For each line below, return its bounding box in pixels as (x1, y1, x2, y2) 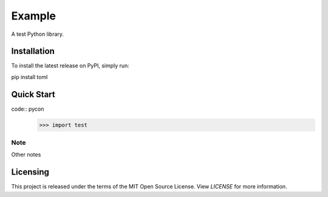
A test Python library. (11, 30, 64, 38)
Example (11, 9, 56, 22)
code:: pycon (11, 105, 44, 112)
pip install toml (11, 73, 48, 80)
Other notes (11, 151, 41, 158)
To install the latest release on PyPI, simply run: (11, 62, 130, 69)
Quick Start (11, 89, 55, 100)
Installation (11, 46, 55, 57)
